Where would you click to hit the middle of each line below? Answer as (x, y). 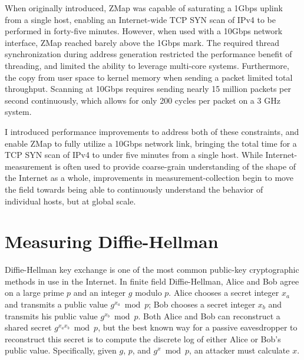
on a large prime (34, 293)
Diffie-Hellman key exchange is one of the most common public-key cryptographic (152, 270)
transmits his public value (51, 316)
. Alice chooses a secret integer (224, 293)
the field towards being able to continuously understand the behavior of (134, 189)
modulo (148, 293)
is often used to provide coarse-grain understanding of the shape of (176, 166)
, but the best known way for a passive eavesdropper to (198, 327)
